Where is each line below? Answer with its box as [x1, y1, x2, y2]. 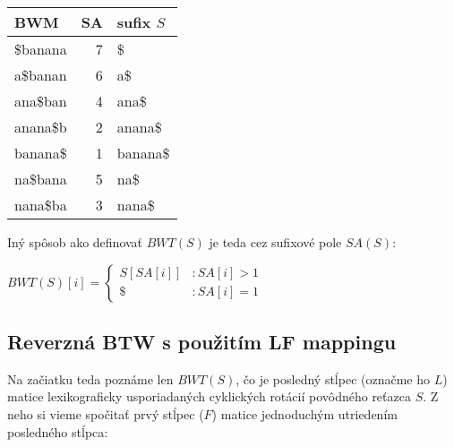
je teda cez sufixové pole [209, 233, 342, 251]
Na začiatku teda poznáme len [7, 369, 174, 388]
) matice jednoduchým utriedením [211, 404, 398, 423]
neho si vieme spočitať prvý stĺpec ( [7, 404, 204, 423]
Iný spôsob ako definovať [7, 233, 143, 251]
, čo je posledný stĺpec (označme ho [236, 369, 430, 388]
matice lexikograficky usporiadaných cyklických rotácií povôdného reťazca [7, 387, 411, 406]
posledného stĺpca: [7, 422, 108, 441]
